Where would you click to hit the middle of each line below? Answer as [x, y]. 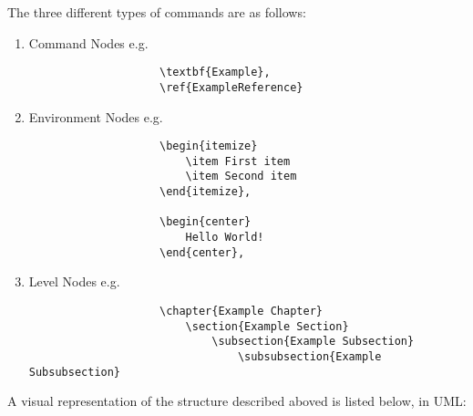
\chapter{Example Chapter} [241, 311]
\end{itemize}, [205, 192]
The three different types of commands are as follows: [157, 12]
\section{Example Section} [267, 326]
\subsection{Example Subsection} [313, 342]
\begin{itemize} [208, 146]
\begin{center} [205, 222]
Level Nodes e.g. [74, 281]
